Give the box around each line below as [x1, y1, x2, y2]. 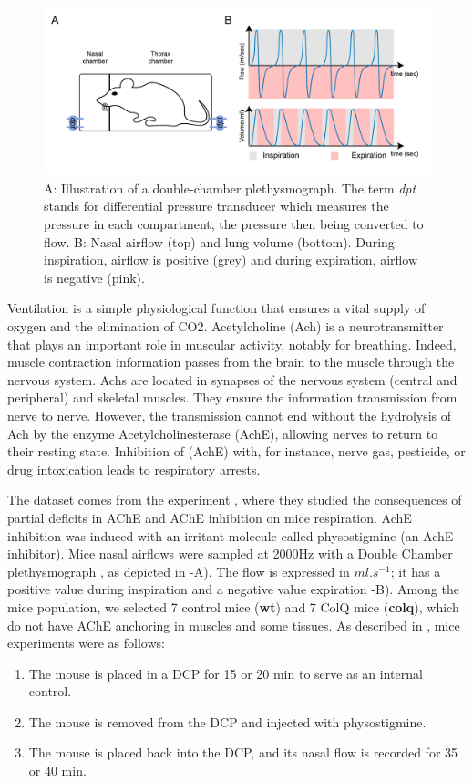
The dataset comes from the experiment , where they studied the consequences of [7, 490, 462, 509]
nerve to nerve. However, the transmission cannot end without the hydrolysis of [7, 405, 452, 424]
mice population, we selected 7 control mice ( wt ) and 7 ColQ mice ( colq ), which [7, 597, 459, 616]
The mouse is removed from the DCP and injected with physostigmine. [28, 712, 427, 731]
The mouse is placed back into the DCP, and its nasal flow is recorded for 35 [28, 743, 458, 762]
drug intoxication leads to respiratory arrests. [7, 459, 261, 478]
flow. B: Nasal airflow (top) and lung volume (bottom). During [44, 232, 395, 251]
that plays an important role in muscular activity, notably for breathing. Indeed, [7, 334, 457, 353]
